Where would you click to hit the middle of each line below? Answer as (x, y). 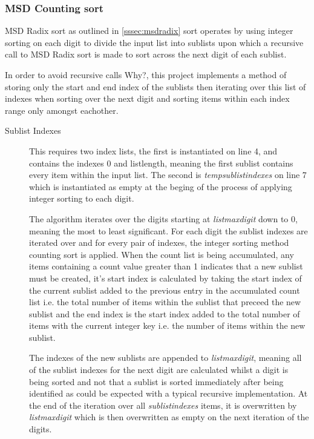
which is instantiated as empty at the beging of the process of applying (161, 186)
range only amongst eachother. (62, 110)
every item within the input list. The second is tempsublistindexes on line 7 (168, 175)
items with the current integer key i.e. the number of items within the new (167, 325)
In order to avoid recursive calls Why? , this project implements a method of (146, 74)
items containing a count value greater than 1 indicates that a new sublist (166, 266)
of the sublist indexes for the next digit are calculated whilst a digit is (159, 370)
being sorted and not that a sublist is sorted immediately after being (156, 381)
